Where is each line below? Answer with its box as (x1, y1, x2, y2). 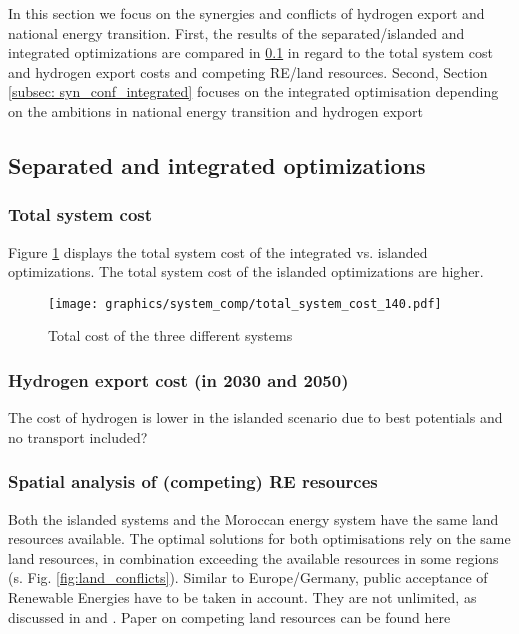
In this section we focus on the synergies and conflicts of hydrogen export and (8, 3, 485, 23)
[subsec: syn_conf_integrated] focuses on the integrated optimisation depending (8, 81, 499, 102)
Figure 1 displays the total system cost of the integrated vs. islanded (8, 241, 428, 262)
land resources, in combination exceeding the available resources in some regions (8, 547, 499, 568)
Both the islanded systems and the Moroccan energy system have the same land (8, 508, 499, 529)
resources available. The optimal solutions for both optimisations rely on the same (8, 528, 511, 549)
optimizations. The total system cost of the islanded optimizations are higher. (8, 261, 484, 282)
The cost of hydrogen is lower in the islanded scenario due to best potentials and (8, 407, 503, 428)
